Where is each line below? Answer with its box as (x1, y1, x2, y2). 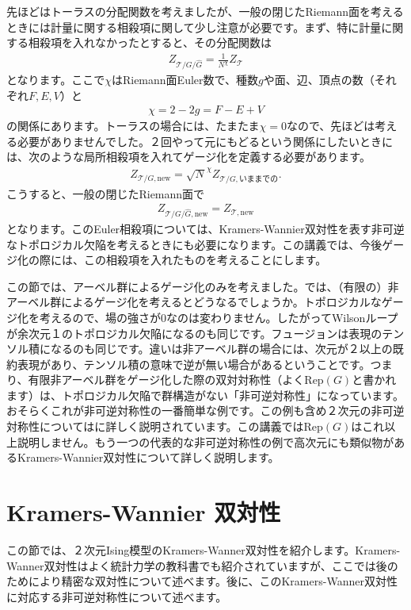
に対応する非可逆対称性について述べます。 (6, 588, 227, 604)
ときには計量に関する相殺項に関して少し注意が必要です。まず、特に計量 (6, 18, 382, 35)
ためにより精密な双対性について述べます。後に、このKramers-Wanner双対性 (6, 573, 398, 589)
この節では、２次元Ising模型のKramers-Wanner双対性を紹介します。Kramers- (6, 541, 401, 558)
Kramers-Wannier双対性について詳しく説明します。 (17, 449, 280, 466)
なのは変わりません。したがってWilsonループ (166, 309, 398, 325)
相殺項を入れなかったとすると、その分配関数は (28, 34, 272, 51)
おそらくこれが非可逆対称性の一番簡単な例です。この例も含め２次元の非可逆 (6, 402, 405, 419)
